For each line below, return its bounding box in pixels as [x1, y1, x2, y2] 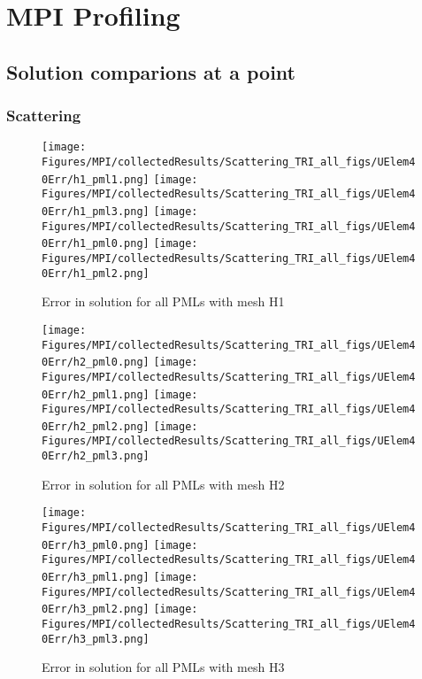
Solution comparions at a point [6, 58, 295, 85]
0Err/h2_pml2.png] [42, 420, 150, 433]
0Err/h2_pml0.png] [42, 356, 150, 369]
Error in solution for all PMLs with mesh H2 [42, 475, 285, 493]
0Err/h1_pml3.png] [42, 205, 150, 218]
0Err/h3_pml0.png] [42, 538, 150, 552]
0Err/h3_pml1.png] [42, 571, 150, 583]
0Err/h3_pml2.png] [42, 603, 150, 616]
